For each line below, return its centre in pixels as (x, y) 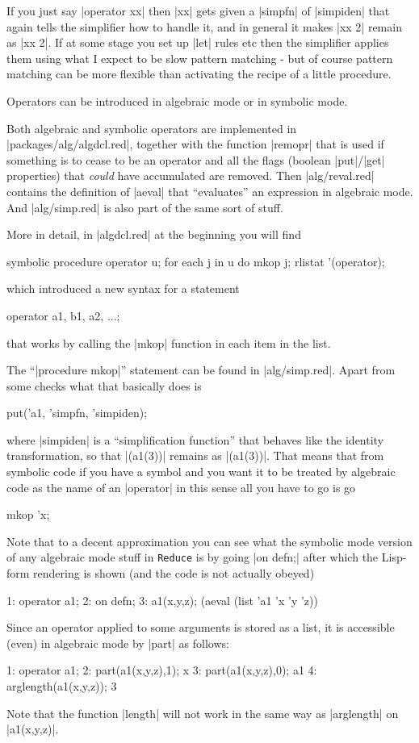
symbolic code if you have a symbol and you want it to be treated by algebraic (201, 472)
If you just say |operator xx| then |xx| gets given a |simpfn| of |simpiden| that (198, 10)
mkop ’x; (28, 514)
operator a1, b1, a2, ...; (63, 315)
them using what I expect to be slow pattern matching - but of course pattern (200, 58)
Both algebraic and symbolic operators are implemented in (152, 128)
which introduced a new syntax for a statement (123, 288)
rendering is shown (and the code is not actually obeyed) (174, 573)
